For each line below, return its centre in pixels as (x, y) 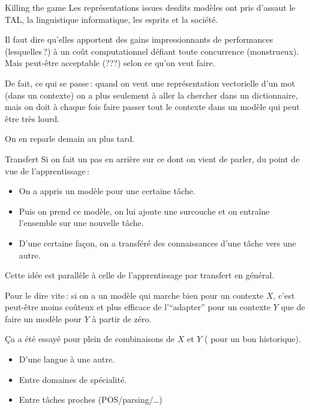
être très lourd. (32, 118)
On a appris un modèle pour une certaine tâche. (107, 191)
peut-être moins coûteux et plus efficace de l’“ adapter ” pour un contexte (138, 307)
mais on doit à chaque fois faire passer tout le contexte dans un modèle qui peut (152, 107)
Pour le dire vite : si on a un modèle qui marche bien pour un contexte (134, 295)
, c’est (284, 295)
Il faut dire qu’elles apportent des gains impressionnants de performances (139, 39)
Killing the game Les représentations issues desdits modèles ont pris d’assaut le (150, 7)
